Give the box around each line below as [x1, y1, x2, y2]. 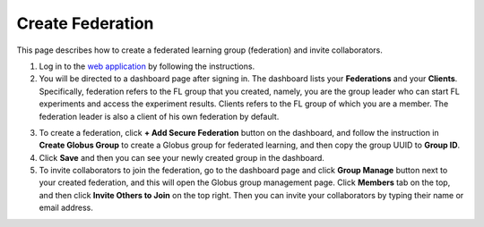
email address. [39, 202, 94, 214]
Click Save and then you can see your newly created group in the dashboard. [39, 152, 324, 163]
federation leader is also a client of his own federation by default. [39, 111, 280, 122]
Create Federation [16, 13, 154, 33]
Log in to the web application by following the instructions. [39, 61, 255, 71]
